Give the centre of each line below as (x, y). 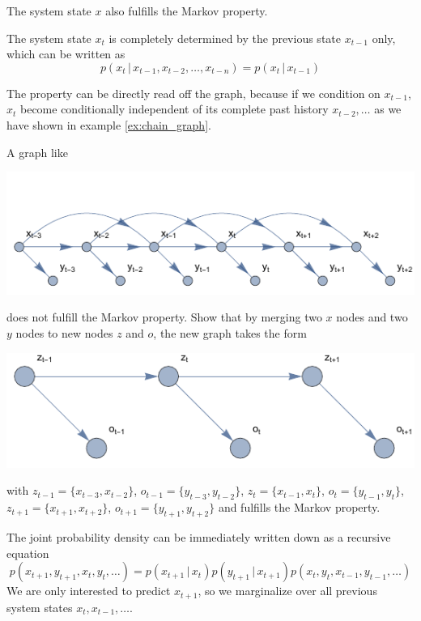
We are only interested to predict (89, 591)
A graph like (37, 152)
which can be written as (66, 54)
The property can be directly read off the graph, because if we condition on (193, 93)
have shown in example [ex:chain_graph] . (109, 124)
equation (28, 553)
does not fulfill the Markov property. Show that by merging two (164, 317)
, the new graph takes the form (230, 332)
